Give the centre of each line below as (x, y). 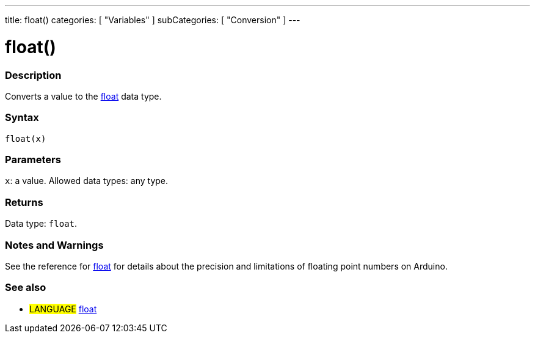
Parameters (33, 160)
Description (33, 75)
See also (26, 288)
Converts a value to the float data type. (83, 96)
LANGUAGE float (63, 309)
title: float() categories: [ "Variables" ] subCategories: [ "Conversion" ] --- (153, 20)
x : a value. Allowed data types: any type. (87, 181)
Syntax (22, 118)
